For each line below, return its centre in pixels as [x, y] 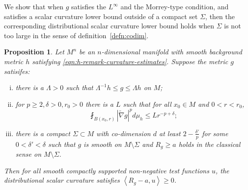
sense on [28, 154]
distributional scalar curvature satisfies [62, 180]
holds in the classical [209, 144]
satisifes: [17, 71]
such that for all [147, 104]
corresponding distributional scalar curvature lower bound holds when [109, 26]
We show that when [34, 6]
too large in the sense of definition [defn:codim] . [76, 35]
